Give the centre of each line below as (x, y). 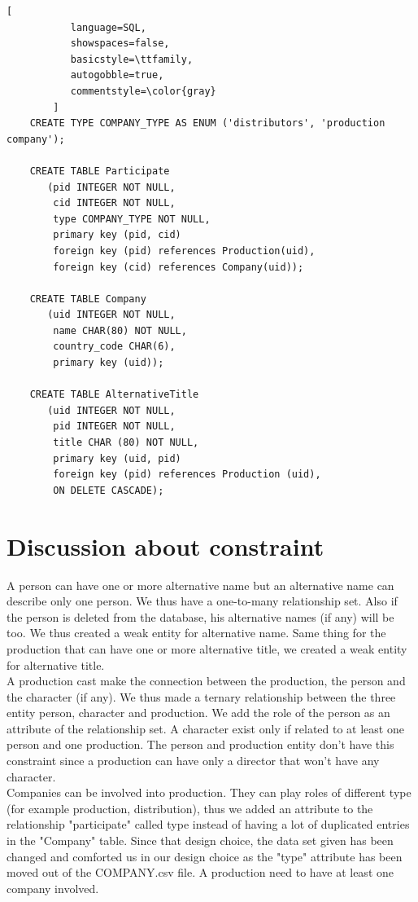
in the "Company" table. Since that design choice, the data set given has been (200, 840)
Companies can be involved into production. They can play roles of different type (209, 792)
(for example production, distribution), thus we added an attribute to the (190, 808)
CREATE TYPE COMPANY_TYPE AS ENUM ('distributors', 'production (207, 123)
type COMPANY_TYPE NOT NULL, (132, 219)
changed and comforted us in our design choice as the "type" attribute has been (205, 856)
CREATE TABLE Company (88, 299)
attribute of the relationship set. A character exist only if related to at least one (205, 728)
